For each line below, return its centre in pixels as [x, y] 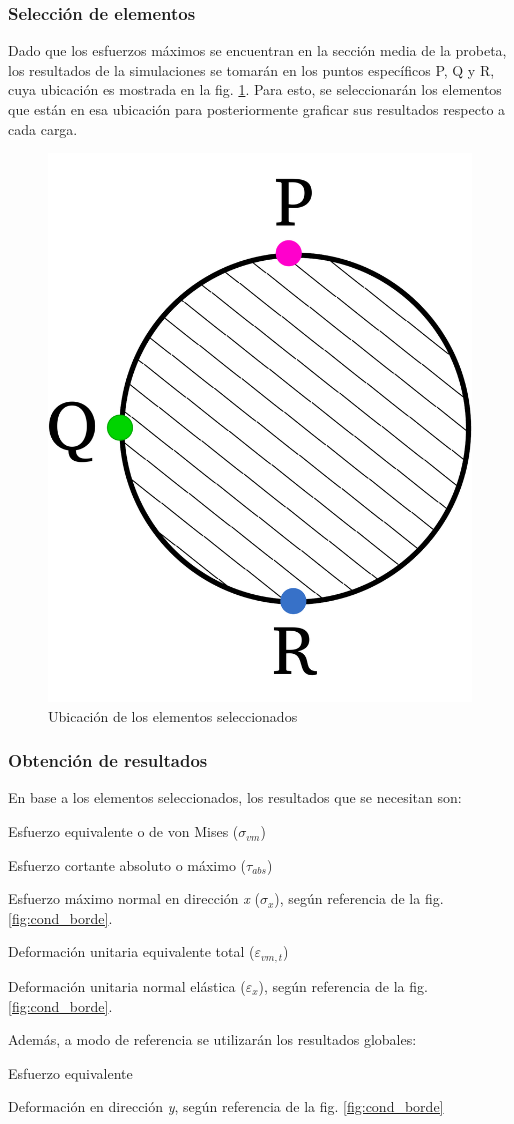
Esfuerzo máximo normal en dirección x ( [134, 898]
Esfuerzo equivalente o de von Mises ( [123, 831]
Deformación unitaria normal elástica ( [127, 985]
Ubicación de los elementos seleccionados [173, 715]
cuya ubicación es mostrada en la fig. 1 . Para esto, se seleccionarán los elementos [255, 89]
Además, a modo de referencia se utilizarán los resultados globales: [212, 1039]
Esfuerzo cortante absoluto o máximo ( [127, 864]
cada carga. [43, 128]
